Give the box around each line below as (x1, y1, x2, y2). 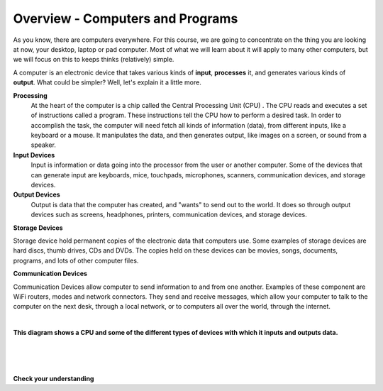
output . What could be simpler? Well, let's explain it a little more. (13, 78, 201, 87)
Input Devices (13, 150, 55, 159)
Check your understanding (13, 374, 94, 382)
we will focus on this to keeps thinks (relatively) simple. (13, 55, 174, 64)
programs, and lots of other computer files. (13, 256, 139, 265)
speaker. (30, 141, 57, 149)
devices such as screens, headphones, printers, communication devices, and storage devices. (30, 210, 308, 219)
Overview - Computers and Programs (13, 11, 238, 26)
